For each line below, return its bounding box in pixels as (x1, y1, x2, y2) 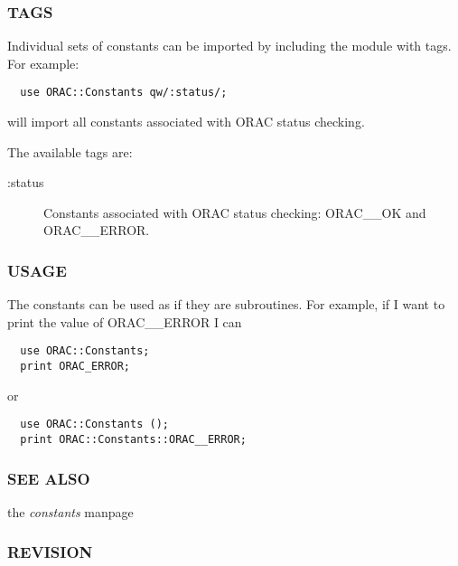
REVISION (7, 541, 93, 563)
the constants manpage (7, 502, 134, 521)
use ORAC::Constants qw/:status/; (20, 86, 228, 99)
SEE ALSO (7, 467, 90, 489)
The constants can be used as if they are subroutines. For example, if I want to (7, 295, 445, 314)
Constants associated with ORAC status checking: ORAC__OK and (43, 203, 426, 222)
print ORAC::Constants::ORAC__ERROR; (20, 433, 247, 446)
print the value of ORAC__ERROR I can (7, 312, 242, 331)
